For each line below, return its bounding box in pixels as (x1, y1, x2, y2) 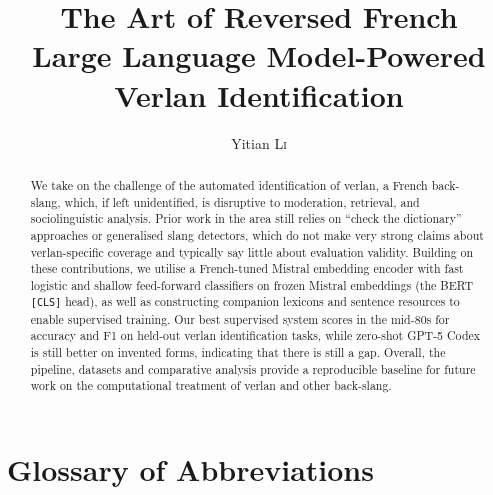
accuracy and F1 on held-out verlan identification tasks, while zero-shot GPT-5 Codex (30, 327, 481, 344)
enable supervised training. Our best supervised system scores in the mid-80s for (30, 310, 450, 327)
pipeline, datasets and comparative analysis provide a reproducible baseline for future (30, 360, 476, 377)
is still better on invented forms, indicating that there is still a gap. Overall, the (30, 343, 446, 360)
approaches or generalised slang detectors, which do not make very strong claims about (30, 226, 484, 243)
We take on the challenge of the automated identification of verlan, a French (30, 176, 428, 193)
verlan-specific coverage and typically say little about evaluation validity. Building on (30, 243, 474, 260)
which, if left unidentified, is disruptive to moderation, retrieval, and (64, 193, 420, 210)
